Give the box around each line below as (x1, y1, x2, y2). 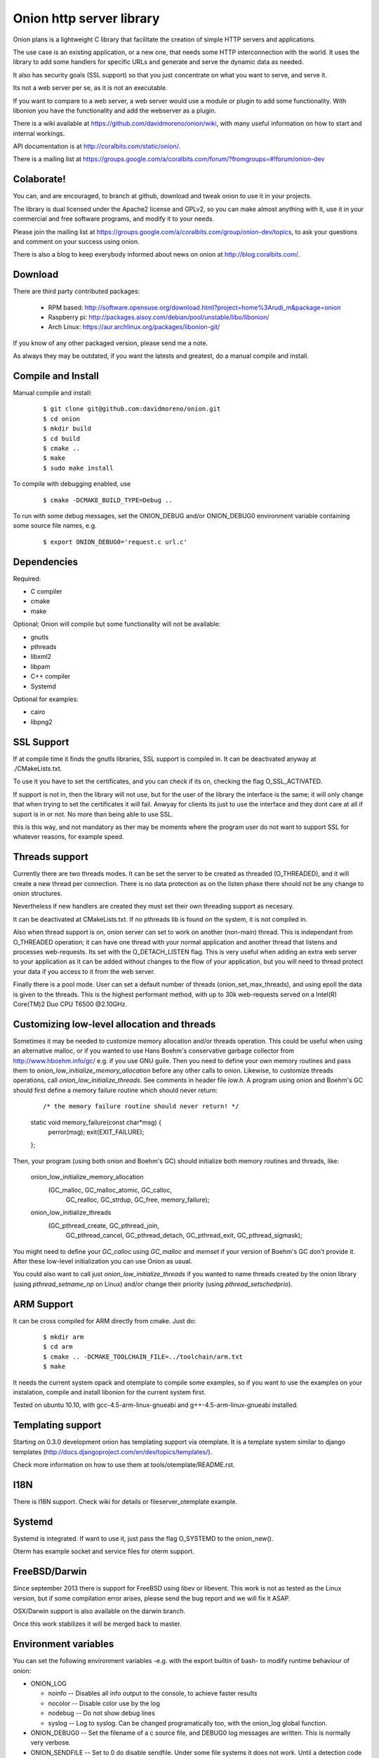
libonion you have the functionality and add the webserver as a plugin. (13, 106, 217, 115)
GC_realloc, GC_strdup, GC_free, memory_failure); (65, 1195, 210, 1204)
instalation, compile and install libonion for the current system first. (13, 1387, 206, 1396)
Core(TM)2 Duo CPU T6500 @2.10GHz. (13, 999, 128, 1008)
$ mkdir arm (43, 1333, 84, 1341)
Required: (13, 574, 41, 583)
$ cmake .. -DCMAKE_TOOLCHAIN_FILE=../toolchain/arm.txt (43, 1352, 244, 1361)
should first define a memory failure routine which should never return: (13, 1086, 218, 1094)
